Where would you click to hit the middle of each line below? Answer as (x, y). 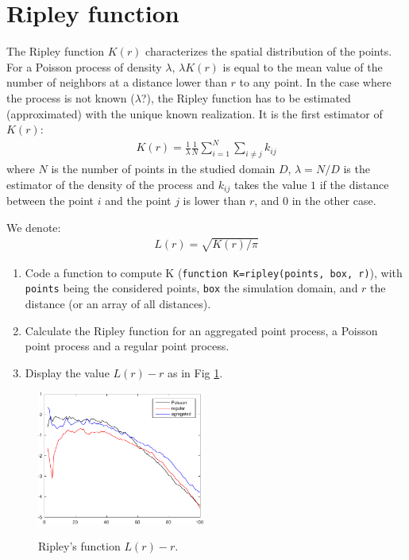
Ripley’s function (79, 546)
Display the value (67, 372)
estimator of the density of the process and (111, 184)
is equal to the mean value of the (303, 66)
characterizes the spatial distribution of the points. (269, 51)
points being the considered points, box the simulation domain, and (191, 288)
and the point (138, 201)
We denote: (34, 227)
